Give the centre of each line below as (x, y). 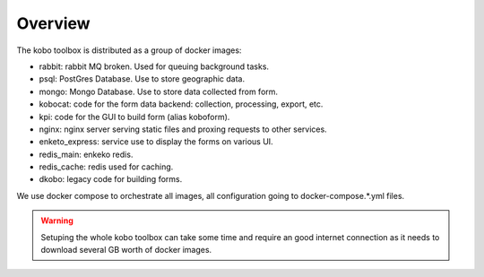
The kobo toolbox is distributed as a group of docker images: (129, 50)
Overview (53, 23)
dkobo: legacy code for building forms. (111, 179)
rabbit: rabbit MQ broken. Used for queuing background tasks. (154, 66)
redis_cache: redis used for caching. (106, 167)
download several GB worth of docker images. (126, 250)
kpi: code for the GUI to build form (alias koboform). (134, 117)
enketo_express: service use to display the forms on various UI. (156, 142)
